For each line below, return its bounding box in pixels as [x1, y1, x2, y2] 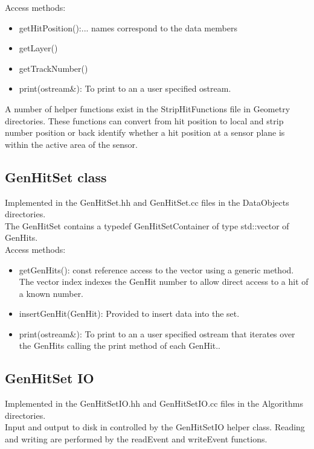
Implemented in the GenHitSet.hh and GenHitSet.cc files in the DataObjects [5, 196, 289, 208]
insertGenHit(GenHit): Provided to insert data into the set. [19, 307, 240, 320]
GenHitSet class [5, 167, 107, 186]
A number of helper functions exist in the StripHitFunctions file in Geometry [5, 102, 290, 115]
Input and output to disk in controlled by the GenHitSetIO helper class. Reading [5, 421, 305, 433]
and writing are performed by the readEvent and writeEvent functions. [5, 433, 268, 445]
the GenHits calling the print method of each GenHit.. [19, 339, 221, 352]
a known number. [19, 287, 84, 299]
